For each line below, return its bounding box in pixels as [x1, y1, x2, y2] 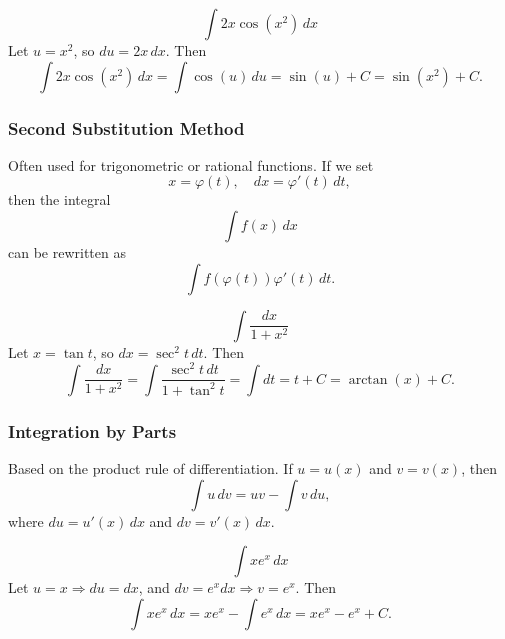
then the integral [8, 189, 111, 210]
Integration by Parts [8, 418, 177, 443]
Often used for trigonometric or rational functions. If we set [8, 154, 374, 175]
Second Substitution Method [8, 115, 245, 140]
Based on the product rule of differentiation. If [8, 457, 293, 478]
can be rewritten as [8, 242, 126, 262]
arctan [348, 372, 388, 387]
